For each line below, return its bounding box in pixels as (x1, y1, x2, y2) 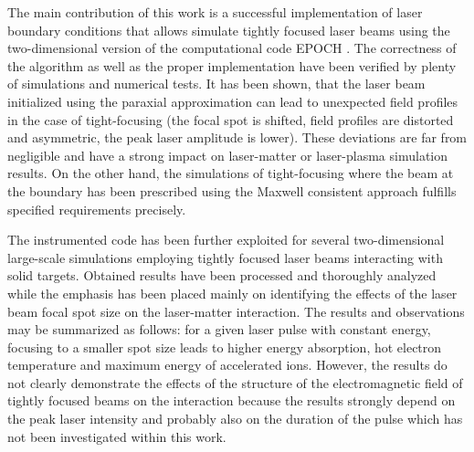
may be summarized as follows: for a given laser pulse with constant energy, (7, 320, 431, 339)
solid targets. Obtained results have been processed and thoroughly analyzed (7, 266, 437, 285)
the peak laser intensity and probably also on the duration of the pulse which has (7, 409, 463, 428)
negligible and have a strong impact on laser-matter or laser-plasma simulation (7, 145, 448, 164)
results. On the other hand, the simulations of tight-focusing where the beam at (7, 163, 454, 183)
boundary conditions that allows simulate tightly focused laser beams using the (7, 20, 450, 39)
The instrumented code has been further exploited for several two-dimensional (7, 230, 445, 249)
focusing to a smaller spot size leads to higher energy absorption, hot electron (7, 337, 442, 356)
